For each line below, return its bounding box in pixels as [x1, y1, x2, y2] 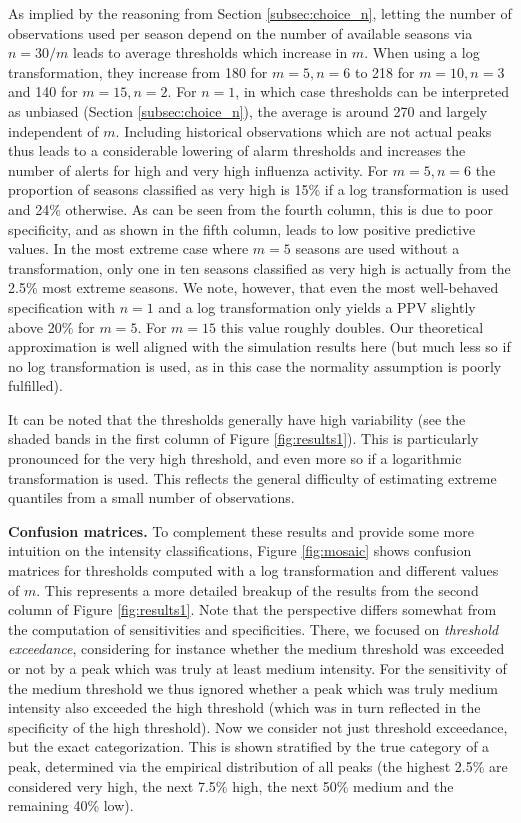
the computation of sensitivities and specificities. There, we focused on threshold [8, 618, 499, 639]
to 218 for [354, 61, 415, 82]
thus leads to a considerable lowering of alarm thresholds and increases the [8, 140, 466, 161]
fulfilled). [8, 375, 63, 396]
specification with [8, 296, 116, 317]
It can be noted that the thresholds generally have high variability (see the [8, 408, 466, 429]
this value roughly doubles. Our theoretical [220, 316, 484, 337]
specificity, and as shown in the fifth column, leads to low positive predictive [8, 218, 476, 239]
